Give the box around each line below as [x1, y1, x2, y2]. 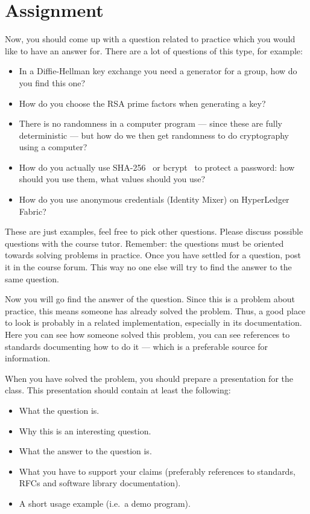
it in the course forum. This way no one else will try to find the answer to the [5, 261, 292, 273]
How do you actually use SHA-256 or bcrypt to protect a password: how [19, 160, 295, 173]
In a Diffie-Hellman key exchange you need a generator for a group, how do [19, 65, 297, 77]
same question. [5, 272, 59, 285]
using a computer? [19, 141, 87, 153]
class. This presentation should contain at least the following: [5, 384, 231, 396]
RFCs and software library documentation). [19, 477, 181, 489]
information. [5, 352, 51, 364]
